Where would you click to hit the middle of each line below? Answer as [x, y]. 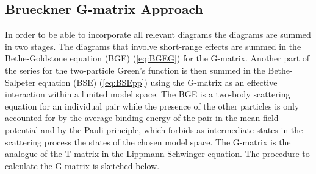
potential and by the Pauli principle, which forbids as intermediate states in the [154, 129]
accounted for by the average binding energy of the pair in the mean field [142, 118]
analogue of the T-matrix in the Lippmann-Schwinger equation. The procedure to [157, 154]
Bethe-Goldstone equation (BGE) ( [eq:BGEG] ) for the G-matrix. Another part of [157, 58]
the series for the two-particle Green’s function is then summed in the [135, 70]
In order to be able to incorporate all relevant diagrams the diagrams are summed [158, 34]
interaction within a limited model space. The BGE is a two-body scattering [148, 94]
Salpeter [20, 82]
